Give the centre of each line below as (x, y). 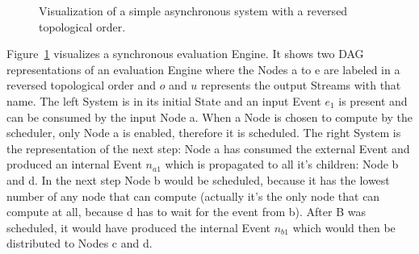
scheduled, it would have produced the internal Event (139, 227)
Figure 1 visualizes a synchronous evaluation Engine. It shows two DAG (185, 54)
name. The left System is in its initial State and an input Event (164, 100)
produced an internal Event (74, 164)
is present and (373, 100)
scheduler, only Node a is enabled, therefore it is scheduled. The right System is (204, 133)
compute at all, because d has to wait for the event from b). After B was (186, 212)
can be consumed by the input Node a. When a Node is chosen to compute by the (210, 117)
